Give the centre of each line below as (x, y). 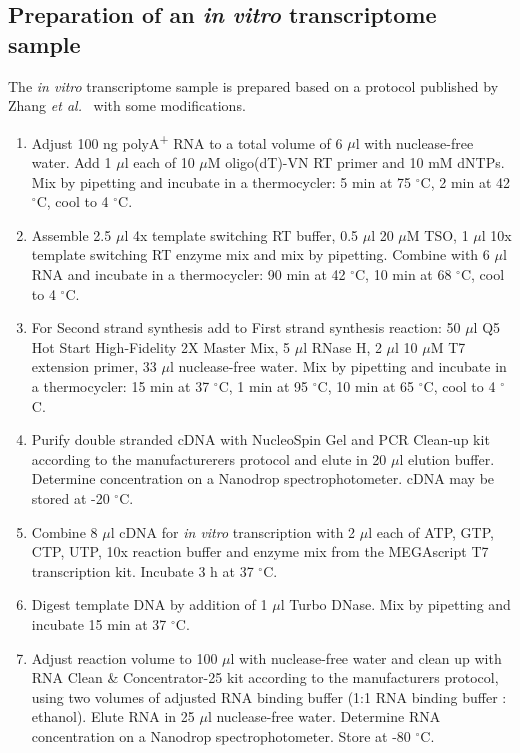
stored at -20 (70, 497)
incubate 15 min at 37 (99, 623)
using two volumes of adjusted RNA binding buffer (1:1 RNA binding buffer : (269, 696)
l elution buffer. (447, 458)
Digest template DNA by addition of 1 (149, 604)
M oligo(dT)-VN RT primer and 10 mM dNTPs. (356, 162)
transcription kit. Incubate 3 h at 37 (142, 570)
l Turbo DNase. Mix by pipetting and (395, 604)
